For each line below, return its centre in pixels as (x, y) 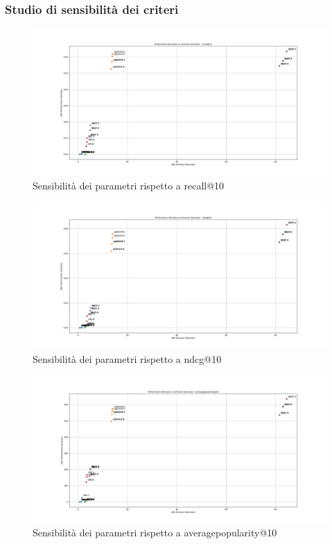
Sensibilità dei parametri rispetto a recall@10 (129, 185)
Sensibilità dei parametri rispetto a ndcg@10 (127, 359)
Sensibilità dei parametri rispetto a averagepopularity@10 (155, 533)
